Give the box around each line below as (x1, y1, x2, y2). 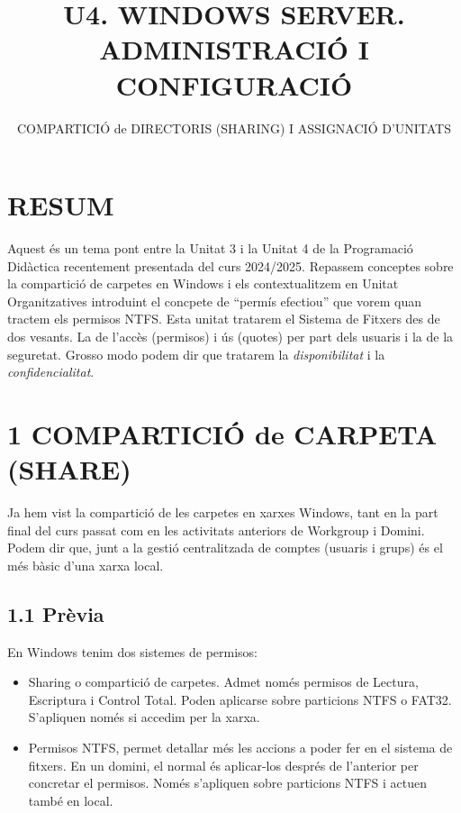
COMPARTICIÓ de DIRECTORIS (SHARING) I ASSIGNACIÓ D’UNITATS (16, 118, 452, 137)
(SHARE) (7, 451, 131, 488)
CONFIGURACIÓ (115, 66, 353, 103)
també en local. (28, 790, 113, 809)
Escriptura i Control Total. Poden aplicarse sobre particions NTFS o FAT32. (28, 690, 452, 708)
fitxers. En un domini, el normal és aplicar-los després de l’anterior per (28, 755, 419, 774)
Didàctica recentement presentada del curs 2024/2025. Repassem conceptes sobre (7, 256, 454, 275)
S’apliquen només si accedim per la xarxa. (28, 708, 260, 726)
